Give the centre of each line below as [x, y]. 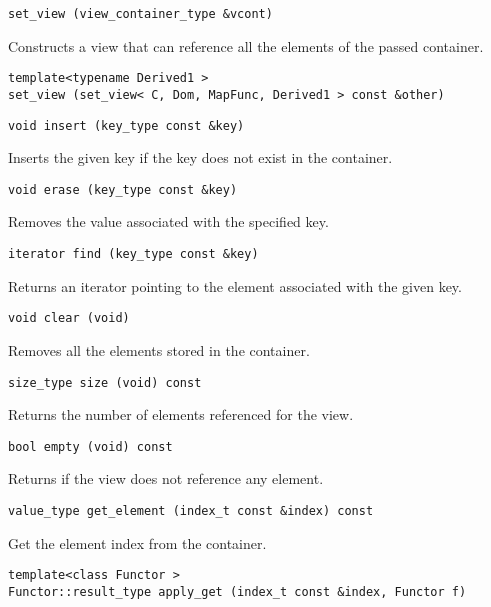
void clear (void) [69, 318]
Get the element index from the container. [137, 542]
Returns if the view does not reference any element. [166, 478]
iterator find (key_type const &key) [133, 254]
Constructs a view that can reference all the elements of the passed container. [246, 45]
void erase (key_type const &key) [123, 189]
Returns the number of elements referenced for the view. [181, 414]
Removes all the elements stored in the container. [159, 349]
